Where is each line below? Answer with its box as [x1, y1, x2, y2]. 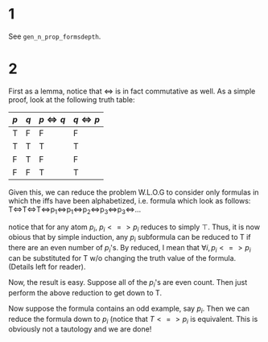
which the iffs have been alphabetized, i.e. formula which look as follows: [8, 196, 251, 205]
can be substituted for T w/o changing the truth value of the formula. [8, 253, 237, 263]
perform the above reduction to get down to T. [8, 287, 163, 298]
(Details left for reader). [8, 262, 86, 272]
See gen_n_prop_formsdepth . [8, 31, 101, 41]
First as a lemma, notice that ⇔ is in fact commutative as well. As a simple [8, 86, 256, 96]
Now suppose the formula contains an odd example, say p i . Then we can [8, 303, 250, 315]
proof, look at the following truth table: [8, 94, 135, 105]
